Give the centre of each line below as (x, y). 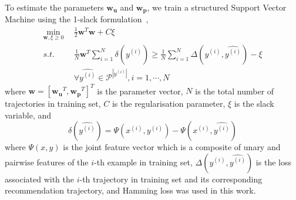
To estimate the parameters (54, 7)
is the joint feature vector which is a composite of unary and (172, 147)
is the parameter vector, (140, 91)
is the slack (254, 104)
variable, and (28, 115)
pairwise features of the (47, 162)
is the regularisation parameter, (169, 104)
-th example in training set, (143, 162)
